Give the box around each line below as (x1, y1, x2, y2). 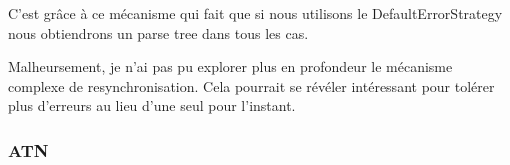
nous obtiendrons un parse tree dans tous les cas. (8, 22, 309, 43)
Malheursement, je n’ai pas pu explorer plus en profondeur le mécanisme (8, 56, 453, 77)
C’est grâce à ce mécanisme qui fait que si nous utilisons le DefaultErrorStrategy (8, 3, 503, 23)
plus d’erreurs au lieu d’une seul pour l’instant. (8, 95, 296, 116)
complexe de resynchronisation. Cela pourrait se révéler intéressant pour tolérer (8, 75, 495, 96)
